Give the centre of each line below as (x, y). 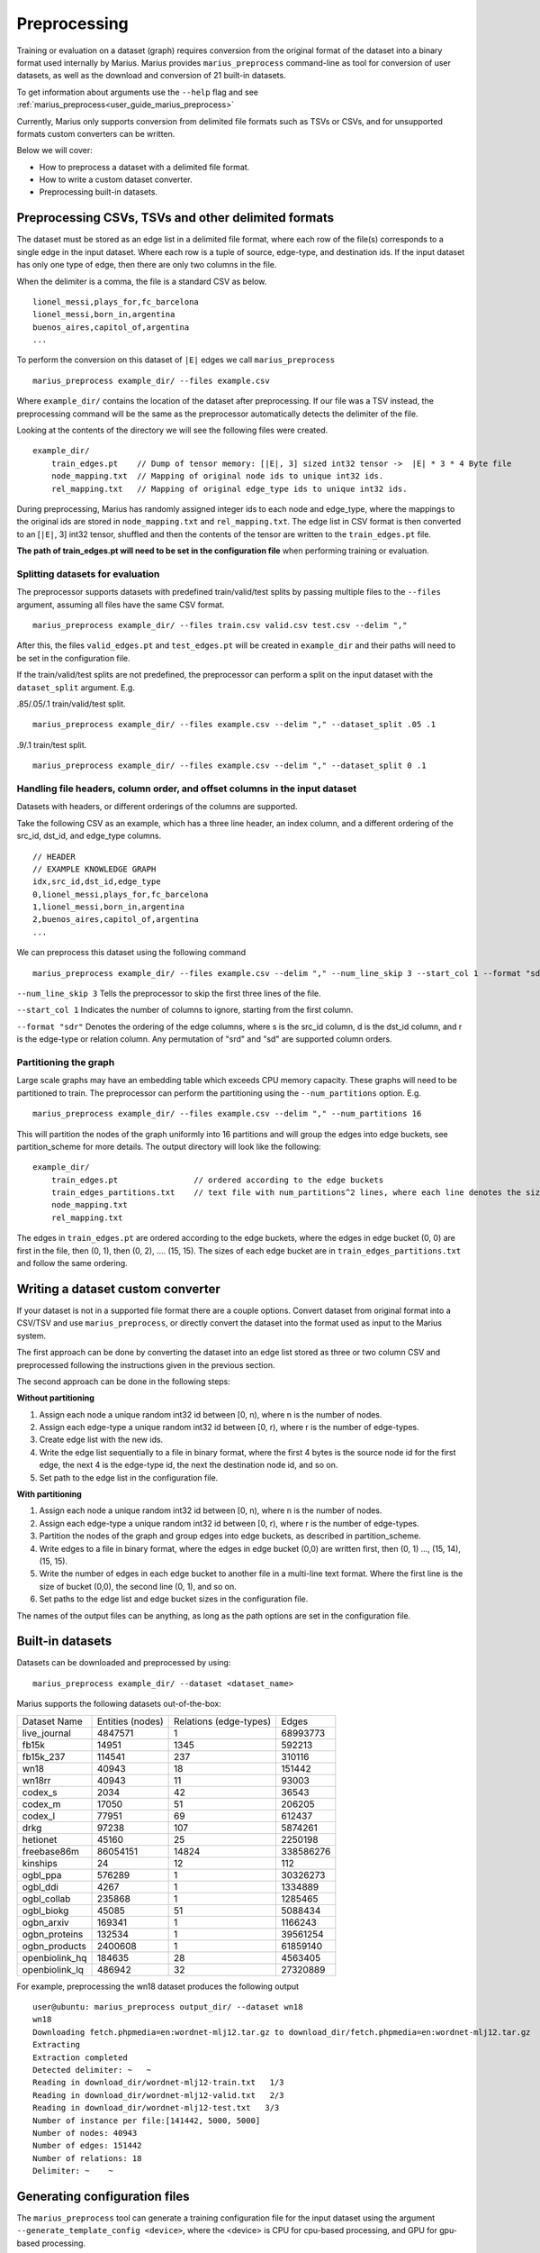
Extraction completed (80, 2057)
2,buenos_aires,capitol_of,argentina (116, 920)
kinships (40, 1863)
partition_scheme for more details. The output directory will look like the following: (169, 1146)
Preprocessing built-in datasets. (98, 192)
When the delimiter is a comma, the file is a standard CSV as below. (142, 281)
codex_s (40, 1792)
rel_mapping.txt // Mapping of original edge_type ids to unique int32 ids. (229, 488)
